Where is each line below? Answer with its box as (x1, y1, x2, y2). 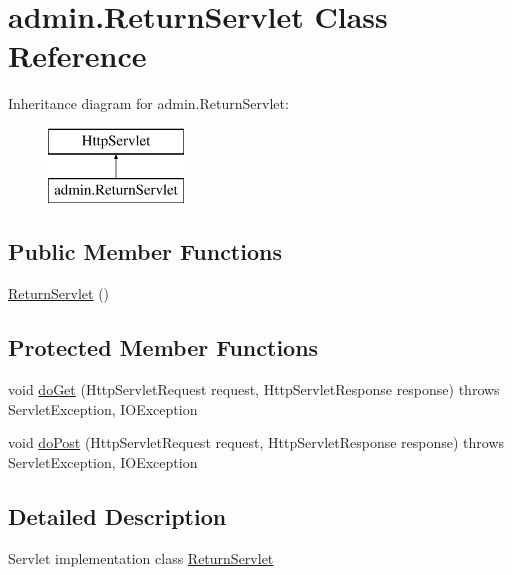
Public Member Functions (8, 236, 282, 267)
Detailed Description (8, 500, 227, 531)
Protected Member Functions (8, 332, 319, 363)
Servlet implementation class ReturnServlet (8, 547, 274, 568)
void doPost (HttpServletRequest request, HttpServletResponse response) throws (8, 432, 505, 453)
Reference (8, 35, 147, 76)
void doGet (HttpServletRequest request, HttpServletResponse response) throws (8, 379, 500, 400)
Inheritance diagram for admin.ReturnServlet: (8, 93, 289, 114)
